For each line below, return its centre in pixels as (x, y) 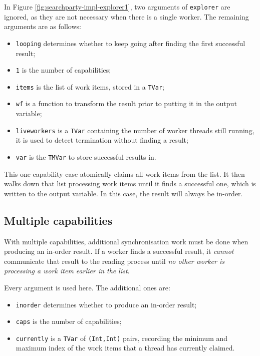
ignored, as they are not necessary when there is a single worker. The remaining (126, 16)
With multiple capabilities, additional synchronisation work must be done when (126, 241)
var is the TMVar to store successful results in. (86, 156)
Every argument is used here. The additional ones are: (87, 287)
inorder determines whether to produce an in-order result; (106, 304)
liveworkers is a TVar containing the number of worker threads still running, (135, 130)
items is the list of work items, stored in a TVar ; (90, 86)
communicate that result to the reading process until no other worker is (114, 261)
